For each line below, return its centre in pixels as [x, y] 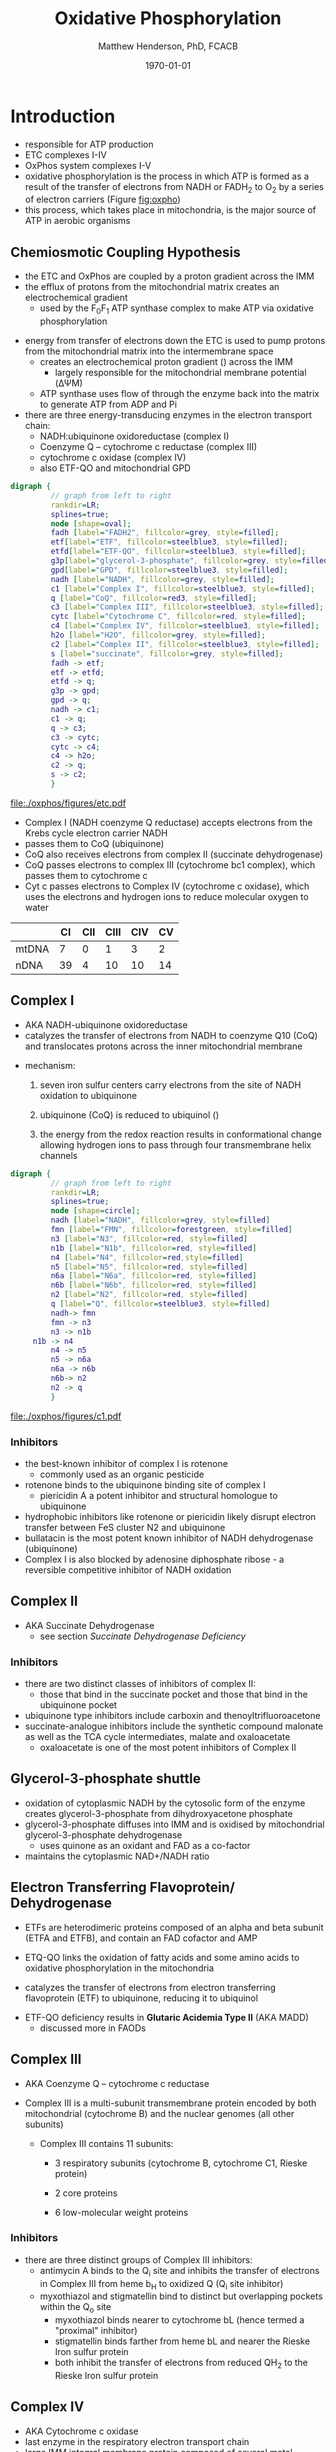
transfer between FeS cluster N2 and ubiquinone [125, 1527]
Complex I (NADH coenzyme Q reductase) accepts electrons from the [168, 822]
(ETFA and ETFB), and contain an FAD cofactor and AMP [141, 1938]
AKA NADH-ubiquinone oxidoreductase [106, 1024]
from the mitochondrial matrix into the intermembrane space [149, 351]
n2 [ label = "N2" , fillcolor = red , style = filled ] [149, 1295]
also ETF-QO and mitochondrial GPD [115, 468]
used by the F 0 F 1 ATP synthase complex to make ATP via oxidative [176, 309]
